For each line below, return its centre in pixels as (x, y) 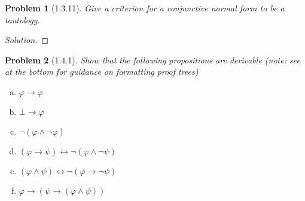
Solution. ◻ (27, 40)
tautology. (22, 19)
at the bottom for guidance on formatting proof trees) (102, 71)
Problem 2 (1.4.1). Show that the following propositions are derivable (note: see (152, 60)
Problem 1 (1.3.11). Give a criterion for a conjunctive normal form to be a (145, 8)
